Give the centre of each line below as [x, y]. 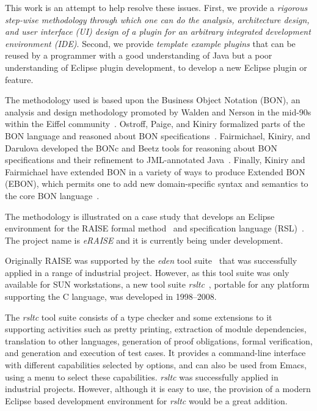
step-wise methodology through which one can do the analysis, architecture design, [157, 19]
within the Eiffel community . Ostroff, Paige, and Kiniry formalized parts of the [155, 124]
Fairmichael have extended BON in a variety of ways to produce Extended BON [155, 171]
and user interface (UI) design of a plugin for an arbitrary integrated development [158, 31]
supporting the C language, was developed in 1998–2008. [111, 296]
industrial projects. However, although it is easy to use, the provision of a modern [158, 389]
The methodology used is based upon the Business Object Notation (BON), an [153, 100]
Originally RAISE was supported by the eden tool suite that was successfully [151, 260]
